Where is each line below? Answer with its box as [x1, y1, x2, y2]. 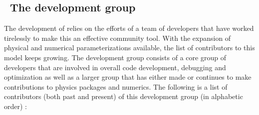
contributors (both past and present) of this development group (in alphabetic [4, 91, 243, 102]
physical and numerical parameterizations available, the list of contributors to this [4, 42, 255, 53]
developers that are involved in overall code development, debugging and [4, 62, 226, 72]
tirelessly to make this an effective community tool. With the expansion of [4, 32, 231, 43]
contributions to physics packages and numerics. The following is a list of [4, 81, 228, 92]
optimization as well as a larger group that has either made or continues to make [4, 72, 252, 82]
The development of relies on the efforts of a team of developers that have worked [4, 23, 254, 33]
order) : [4, 101, 27, 111]
